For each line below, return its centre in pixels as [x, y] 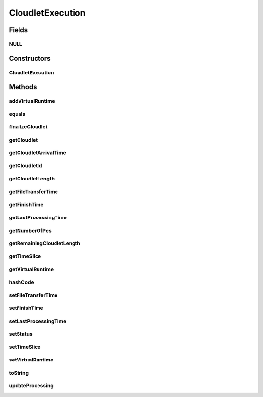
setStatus [21, 334]
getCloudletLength [32, 179]
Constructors [30, 58]
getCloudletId [26, 165]
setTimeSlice [25, 347]
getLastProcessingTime [38, 217]
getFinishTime [26, 204]
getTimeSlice [25, 256]
